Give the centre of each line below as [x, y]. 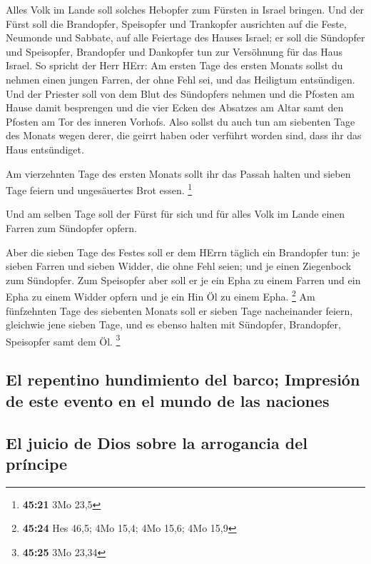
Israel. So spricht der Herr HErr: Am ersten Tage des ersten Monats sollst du [174, 65]
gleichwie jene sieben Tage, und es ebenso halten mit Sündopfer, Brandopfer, [173, 324]
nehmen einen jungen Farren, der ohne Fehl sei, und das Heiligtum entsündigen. [181, 79]
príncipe [37, 463]
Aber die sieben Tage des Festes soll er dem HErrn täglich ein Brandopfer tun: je [183, 252]
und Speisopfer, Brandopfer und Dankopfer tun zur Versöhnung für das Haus [174, 51]
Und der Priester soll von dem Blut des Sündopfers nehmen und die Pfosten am [180, 93]
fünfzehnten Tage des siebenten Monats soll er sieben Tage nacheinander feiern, [179, 310]
